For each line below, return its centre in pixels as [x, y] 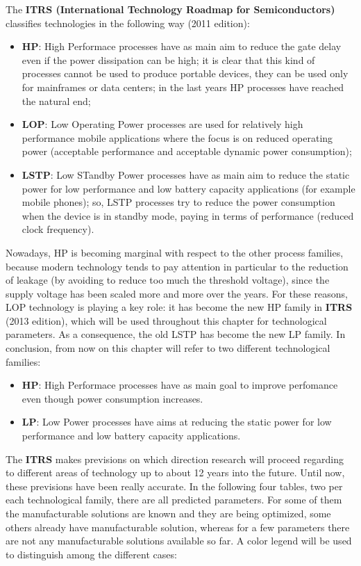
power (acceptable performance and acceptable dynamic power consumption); [187, 151]
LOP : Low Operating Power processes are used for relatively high [162, 124]
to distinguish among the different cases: [91, 554]
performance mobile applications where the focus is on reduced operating [177, 137]
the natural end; [56, 100]
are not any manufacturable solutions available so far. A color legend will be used [179, 541]
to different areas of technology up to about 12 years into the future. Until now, [175, 472]
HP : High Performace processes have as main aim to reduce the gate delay [182, 46]
